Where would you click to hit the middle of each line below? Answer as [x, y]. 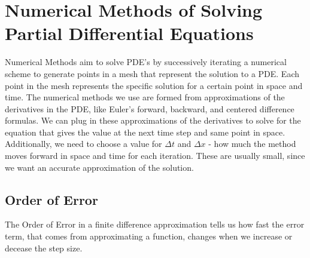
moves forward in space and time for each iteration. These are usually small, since [155, 156]
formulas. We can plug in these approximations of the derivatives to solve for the [153, 120]
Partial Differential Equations [129, 33]
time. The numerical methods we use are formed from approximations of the [145, 97]
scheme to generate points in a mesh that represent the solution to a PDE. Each [152, 73]
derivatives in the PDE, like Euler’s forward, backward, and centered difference [150, 108]
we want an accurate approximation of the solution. [99, 167]
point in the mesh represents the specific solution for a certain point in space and [154, 85]
